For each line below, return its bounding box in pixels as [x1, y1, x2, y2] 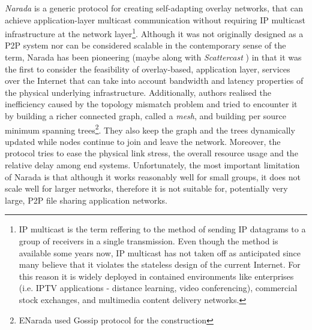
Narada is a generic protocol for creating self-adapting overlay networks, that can [5, 2, 303, 14]
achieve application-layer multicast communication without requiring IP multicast [5, 13, 305, 26]
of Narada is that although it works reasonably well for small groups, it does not [5, 170, 301, 183]
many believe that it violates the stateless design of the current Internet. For [19, 258, 301, 271]
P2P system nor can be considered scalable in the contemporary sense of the [5, 39, 286, 52]
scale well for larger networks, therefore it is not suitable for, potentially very [5, 182, 288, 195]
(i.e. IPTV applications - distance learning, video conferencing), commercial [19, 281, 298, 294]
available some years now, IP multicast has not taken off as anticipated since [19, 246, 301, 259]
